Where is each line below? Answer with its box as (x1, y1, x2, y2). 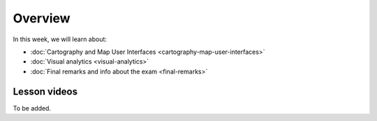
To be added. (13, 104, 52, 112)
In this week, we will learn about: (13, 35, 108, 43)
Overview (13, 10, 71, 26)
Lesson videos (13, 85, 78, 97)
